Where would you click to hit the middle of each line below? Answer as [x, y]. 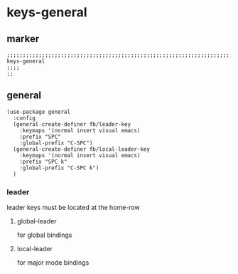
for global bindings [44, 235]
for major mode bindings [53, 263]
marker [23, 39]
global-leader [37, 221]
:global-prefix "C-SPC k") [59, 168]
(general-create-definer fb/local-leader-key [82, 149]
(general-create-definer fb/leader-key [72, 124]
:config [25, 118]
